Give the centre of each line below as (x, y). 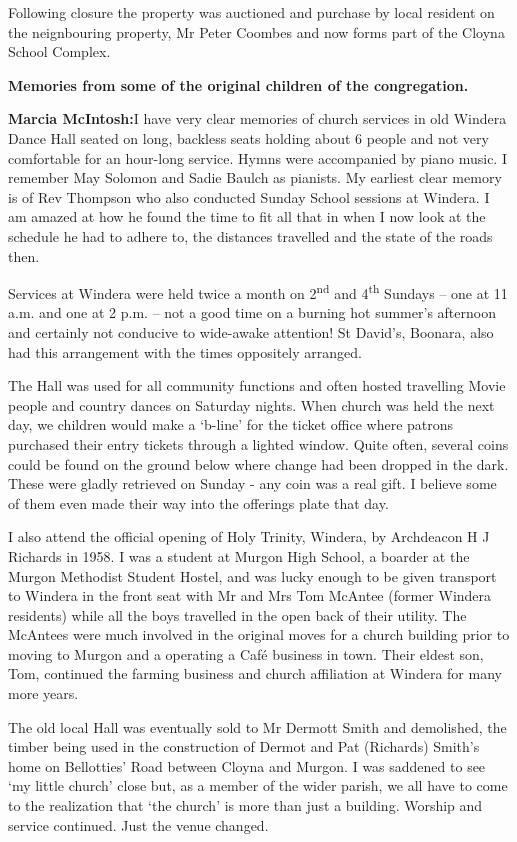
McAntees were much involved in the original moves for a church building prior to (259, 634)
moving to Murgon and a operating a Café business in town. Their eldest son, (246, 653)
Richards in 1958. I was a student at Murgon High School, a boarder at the (239, 555)
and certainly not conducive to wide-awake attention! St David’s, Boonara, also (251, 331)
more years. (43, 693)
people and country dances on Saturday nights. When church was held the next (251, 404)
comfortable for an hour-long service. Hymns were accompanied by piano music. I (257, 157)
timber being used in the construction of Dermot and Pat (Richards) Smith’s (244, 746)
